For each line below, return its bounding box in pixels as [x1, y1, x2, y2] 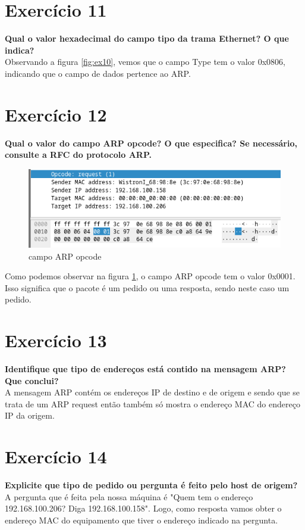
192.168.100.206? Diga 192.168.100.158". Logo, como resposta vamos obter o [5, 502, 282, 515]
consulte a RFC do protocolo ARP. [5, 148, 152, 161]
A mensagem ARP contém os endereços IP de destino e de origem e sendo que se [5, 386, 300, 398]
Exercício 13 [5, 328, 107, 353]
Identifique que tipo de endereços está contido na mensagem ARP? [5, 363, 286, 375]
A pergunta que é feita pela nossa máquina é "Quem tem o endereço [5, 490, 253, 503]
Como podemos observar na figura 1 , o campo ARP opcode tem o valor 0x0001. [5, 270, 295, 282]
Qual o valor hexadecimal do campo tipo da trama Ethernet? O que [5, 32, 289, 45]
